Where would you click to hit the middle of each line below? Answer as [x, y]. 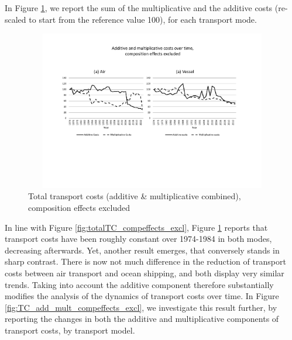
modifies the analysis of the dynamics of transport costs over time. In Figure [142, 296]
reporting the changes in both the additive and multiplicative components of [142, 319]
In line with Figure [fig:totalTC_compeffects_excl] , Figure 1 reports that [136, 227]
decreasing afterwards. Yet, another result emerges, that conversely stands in [142, 250]
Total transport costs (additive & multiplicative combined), [135, 196]
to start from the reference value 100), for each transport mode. [143, 19]
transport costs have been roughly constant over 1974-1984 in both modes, [138, 239]
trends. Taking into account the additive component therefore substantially [139, 284]
